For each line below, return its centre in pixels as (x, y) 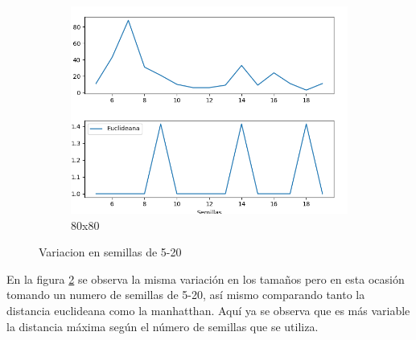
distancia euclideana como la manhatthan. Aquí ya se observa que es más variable (208, 310)
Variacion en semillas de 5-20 (110, 252)
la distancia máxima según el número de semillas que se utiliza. (163, 326)
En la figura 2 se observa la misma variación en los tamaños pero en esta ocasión (206, 279)
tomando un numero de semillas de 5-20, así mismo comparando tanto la (186, 295)
